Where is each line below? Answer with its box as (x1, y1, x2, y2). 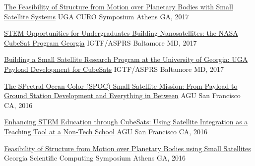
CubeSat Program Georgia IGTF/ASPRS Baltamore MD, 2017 (4, 37, 197, 48)
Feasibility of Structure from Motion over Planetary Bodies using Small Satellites (4, 143, 251, 153)
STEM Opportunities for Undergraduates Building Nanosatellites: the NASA (4, 28, 238, 38)
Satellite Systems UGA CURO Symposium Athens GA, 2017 (4, 11, 189, 21)
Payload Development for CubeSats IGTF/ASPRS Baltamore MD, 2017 (4, 63, 224, 74)
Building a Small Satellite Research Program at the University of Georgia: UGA (4, 54, 248, 64)
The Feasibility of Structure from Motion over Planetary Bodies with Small (4, 1, 233, 11)
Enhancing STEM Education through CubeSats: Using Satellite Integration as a (4, 116, 248, 127)
